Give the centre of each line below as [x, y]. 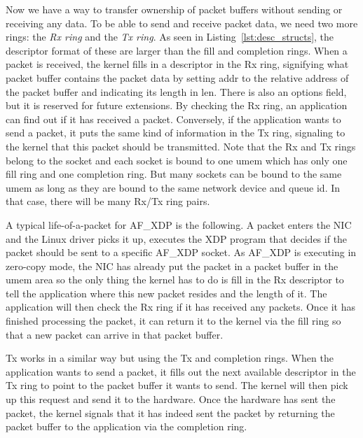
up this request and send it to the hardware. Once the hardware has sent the [171, 399]
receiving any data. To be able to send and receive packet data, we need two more [182, 23]
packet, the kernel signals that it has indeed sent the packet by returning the [170, 412]
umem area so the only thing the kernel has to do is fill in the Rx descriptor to [175, 280]
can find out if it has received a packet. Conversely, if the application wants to [173, 119]
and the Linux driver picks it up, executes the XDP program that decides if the [177, 238]
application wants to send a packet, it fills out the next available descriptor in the [181, 371]
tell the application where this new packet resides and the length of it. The [166, 293]
